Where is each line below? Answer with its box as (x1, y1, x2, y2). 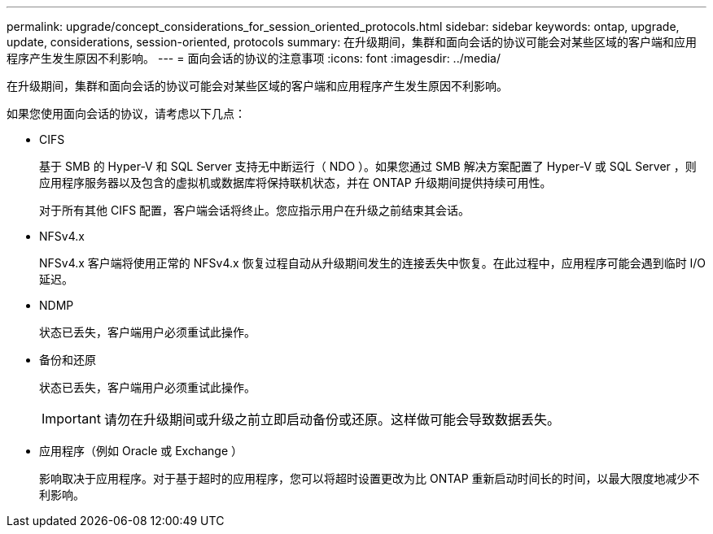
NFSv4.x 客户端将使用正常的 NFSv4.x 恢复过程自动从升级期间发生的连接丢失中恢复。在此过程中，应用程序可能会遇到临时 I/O (39, 256, 706, 270)
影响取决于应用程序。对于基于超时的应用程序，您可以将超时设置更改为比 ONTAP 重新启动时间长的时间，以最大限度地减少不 (39, 471, 700, 485)
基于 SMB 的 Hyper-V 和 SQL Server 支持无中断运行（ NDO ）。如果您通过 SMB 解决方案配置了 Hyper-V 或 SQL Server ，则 (39, 159, 697, 173)
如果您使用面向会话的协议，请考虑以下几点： (7, 106, 246, 120)
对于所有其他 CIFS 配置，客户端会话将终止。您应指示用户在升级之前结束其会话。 (39, 203, 470, 217)
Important (42, 410, 101, 427)
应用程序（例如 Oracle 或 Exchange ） (39, 444, 243, 458)
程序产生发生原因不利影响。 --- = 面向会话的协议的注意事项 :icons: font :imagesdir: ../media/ (7, 51, 501, 65)
